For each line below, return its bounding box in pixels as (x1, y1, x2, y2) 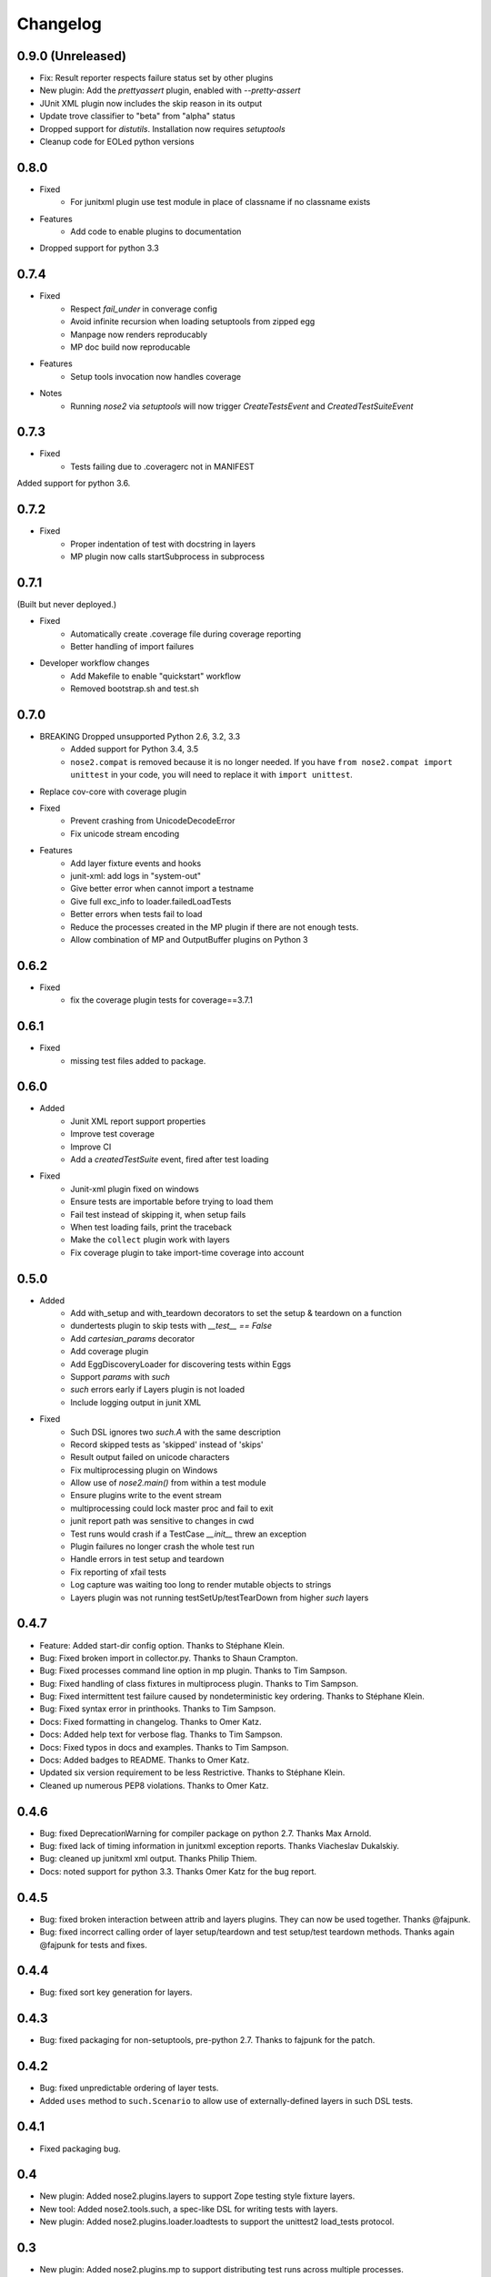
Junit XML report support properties (70, 1116, 206, 1127)
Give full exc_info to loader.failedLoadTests (70, 895, 232, 906)
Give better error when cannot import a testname (70, 883, 255, 894)
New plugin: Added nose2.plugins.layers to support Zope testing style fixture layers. (39, 2190, 356, 2201)
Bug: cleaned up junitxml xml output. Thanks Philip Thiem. (39, 1853, 257, 1864)
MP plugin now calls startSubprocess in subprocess (70, 551, 266, 562)
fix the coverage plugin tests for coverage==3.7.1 (70, 995, 254, 1006)
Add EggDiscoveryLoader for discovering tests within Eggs (70, 1358, 292, 1370)
